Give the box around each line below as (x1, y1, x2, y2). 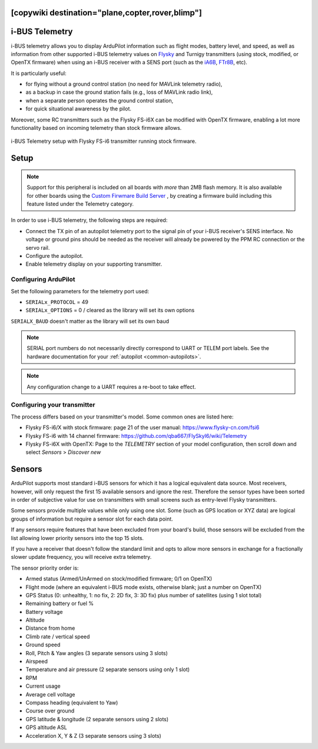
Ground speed (25, 641, 61, 649)
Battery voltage (25, 608, 63, 615)
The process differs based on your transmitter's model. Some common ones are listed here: (11, 413, 234, 420)
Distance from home (25, 624, 75, 632)
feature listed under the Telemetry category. (26, 201, 134, 208)
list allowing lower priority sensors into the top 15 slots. (11, 534, 144, 541)
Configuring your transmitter (11, 401, 95, 409)
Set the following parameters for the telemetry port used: (11, 287, 150, 295)
